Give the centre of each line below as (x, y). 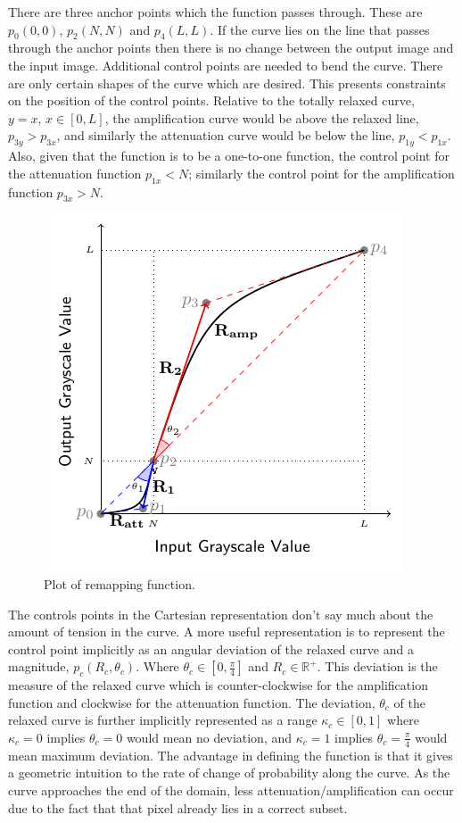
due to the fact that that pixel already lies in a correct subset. (178, 807)
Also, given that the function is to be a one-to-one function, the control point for (229, 156)
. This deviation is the (377, 666)
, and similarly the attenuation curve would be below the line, (226, 135)
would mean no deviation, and (209, 737)
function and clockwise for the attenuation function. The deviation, (192, 702)
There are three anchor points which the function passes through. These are (215, 12)
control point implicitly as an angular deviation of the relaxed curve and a (211, 648)
